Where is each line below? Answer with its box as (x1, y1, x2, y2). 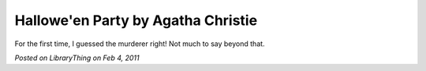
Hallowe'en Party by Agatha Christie (14, 12, 258, 29)
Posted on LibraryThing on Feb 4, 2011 (14, 53, 140, 62)
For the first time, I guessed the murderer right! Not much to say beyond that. (14, 39, 265, 48)
